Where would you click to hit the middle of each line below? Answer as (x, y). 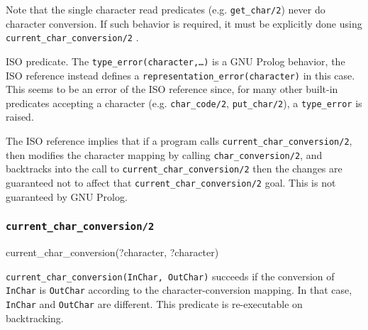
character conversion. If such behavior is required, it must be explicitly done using (184, 23)
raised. (20, 117)
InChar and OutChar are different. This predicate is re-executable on (154, 303)
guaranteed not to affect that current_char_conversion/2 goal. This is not (171, 183)
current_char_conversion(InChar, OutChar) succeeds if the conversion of (170, 276)
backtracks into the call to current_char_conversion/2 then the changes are (174, 169)
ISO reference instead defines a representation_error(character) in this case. (180, 75)
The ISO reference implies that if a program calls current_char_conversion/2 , (179, 141)
